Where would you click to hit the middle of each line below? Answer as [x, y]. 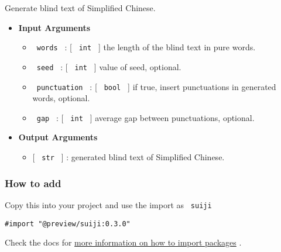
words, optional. [61, 98]
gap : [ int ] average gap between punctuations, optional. [145, 117]
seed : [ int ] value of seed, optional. [109, 66]
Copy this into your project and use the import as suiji [108, 204]
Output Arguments [58, 137]
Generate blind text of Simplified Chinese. [80, 8]
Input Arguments [54, 27]
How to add [33, 183]
